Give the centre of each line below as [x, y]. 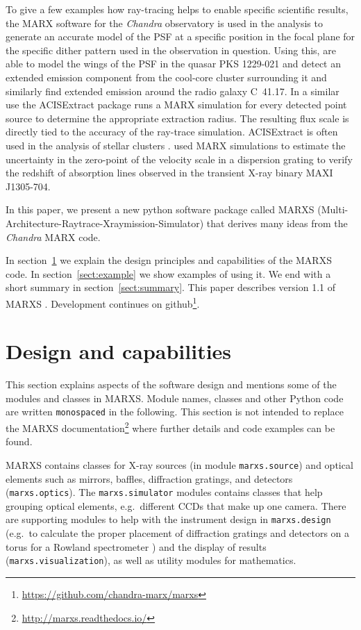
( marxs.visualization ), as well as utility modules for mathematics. [151, 560]
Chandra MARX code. [53, 237]
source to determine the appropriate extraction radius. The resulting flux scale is [177, 118]
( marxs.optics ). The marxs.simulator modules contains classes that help [164, 492]
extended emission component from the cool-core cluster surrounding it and [166, 77]
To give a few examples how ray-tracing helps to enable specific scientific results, [177, 9]
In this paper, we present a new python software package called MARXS [160, 209]
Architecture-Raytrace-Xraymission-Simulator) [105, 223]
